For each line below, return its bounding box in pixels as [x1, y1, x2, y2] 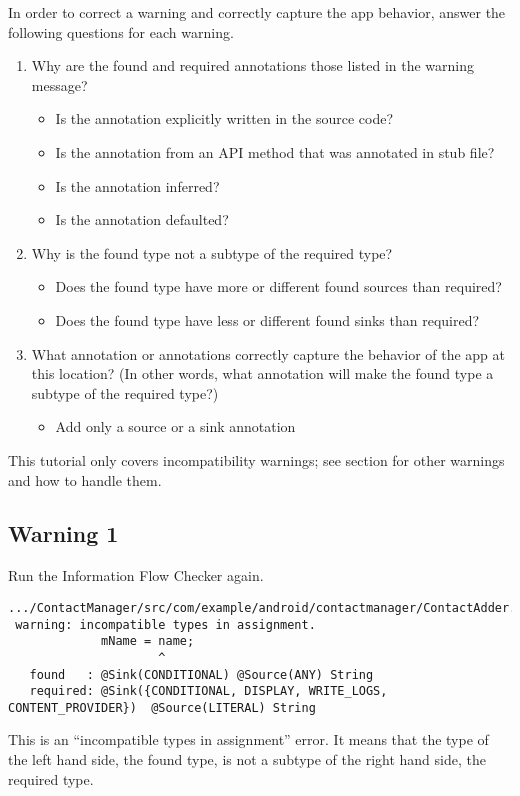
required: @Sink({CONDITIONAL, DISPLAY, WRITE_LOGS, [29, 684, 388, 699]
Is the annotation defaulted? [55, 209, 229, 230]
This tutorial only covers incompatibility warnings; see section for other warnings [8, 449, 505, 470]
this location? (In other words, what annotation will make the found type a [31, 363, 494, 384]
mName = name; [101, 634, 195, 649]
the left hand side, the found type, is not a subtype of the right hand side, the [8, 749, 486, 770]
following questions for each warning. [8, 21, 234, 42]
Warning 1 [8, 518, 119, 549]
